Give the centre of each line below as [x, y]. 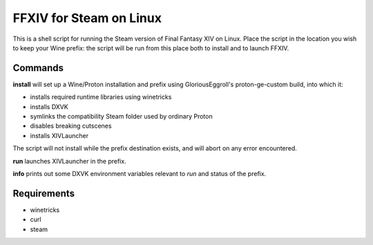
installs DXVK [49, 106]
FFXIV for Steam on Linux [87, 18]
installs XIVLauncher [59, 135]
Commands [38, 68]
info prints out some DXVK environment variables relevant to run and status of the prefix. [140, 173]
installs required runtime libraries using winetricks [101, 97]
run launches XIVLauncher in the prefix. [70, 161]
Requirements [44, 193]
